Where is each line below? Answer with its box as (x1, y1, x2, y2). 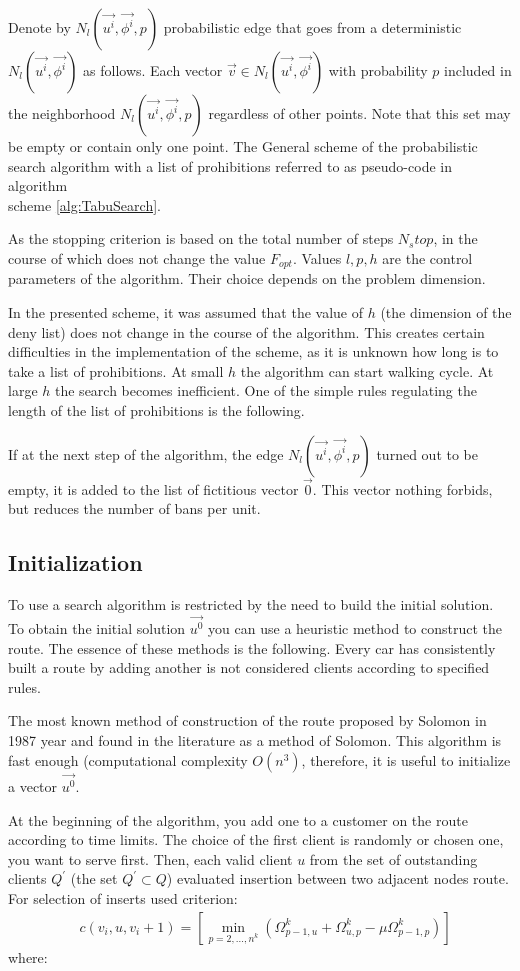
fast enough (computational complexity (8, 749, 248, 770)
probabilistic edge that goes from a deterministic (163, 17, 462, 37)
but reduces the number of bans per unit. (8, 498, 261, 519)
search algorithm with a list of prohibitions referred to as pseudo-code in (8, 155, 452, 176)
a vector (8, 775, 58, 796)
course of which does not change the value (8, 247, 266, 268)
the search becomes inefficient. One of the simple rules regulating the (55, 380, 477, 401)
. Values (292, 247, 342, 268)
